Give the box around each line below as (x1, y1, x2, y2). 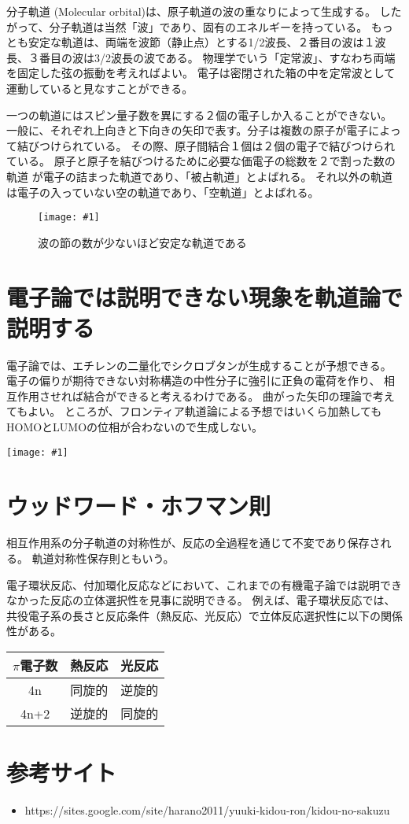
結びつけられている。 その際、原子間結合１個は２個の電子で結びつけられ (17, 137, 396, 153)
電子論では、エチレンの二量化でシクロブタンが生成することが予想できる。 (6, 357, 392, 373)
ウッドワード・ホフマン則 (6, 489, 271, 521)
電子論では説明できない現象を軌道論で (6, 280, 403, 312)
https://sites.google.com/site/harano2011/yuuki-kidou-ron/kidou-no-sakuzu (24, 802, 390, 818)
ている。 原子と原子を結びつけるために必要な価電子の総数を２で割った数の (6, 153, 396, 169)
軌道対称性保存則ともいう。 (31, 550, 175, 567)
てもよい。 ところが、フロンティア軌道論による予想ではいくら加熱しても (6, 403, 382, 419)
